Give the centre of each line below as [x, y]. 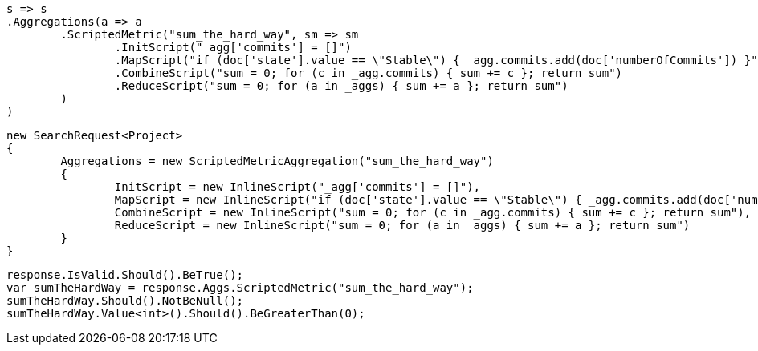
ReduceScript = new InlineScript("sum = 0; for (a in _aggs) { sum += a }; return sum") [402, 225]
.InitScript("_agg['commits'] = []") [233, 47]
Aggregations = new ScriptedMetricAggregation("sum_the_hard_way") [277, 161]
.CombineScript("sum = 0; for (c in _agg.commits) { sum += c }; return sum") [369, 73]
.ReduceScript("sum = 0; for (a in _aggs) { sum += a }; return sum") [341, 86]
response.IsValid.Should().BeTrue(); [125, 275]
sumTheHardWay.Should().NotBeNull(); [125, 301]
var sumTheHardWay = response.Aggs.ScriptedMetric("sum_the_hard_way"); [240, 288]
